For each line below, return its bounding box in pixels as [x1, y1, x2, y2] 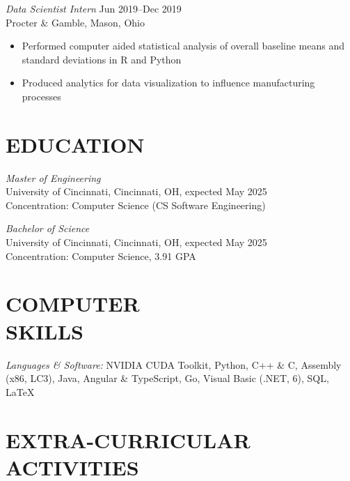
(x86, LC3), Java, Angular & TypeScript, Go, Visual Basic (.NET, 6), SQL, [6, 371, 329, 385]
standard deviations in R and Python [22, 52, 182, 66]
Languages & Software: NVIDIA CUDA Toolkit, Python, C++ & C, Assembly [6, 357, 342, 372]
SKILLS [6, 316, 83, 345]
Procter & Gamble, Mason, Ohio [6, 15, 145, 29]
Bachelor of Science [6, 221, 90, 236]
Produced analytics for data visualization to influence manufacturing [22, 75, 315, 90]
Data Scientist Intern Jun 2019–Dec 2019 [6, 1, 182, 15]
